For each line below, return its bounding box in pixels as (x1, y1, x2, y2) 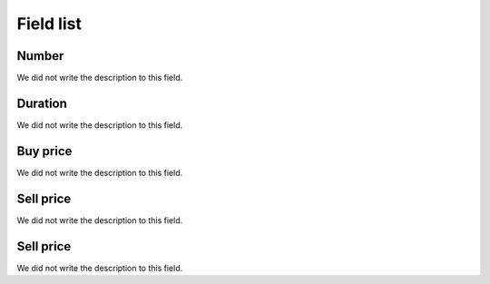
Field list (16, 14, 82, 34)
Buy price (16, 143, 73, 159)
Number (16, 48, 64, 64)
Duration (16, 95, 68, 111)
